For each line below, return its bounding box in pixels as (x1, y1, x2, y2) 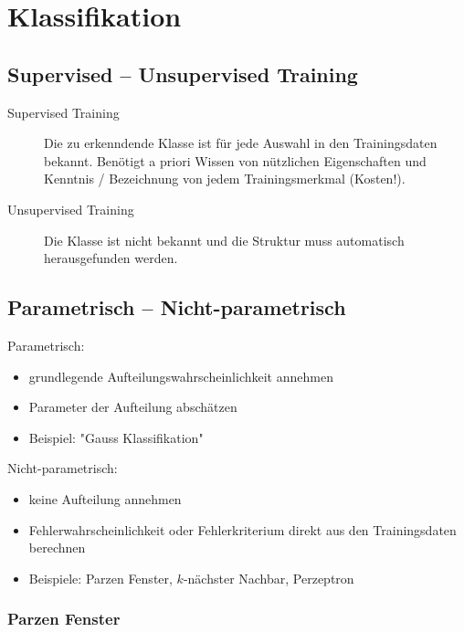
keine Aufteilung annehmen (28, 489, 182, 508)
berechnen (28, 538, 86, 557)
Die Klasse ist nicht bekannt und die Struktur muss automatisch (44, 230, 405, 249)
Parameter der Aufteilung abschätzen (28, 397, 237, 416)
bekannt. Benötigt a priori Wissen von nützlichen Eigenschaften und (44, 151, 427, 170)
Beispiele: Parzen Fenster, (28, 568, 173, 587)
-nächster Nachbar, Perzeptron (183, 568, 354, 587)
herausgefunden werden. (44, 248, 178, 268)
